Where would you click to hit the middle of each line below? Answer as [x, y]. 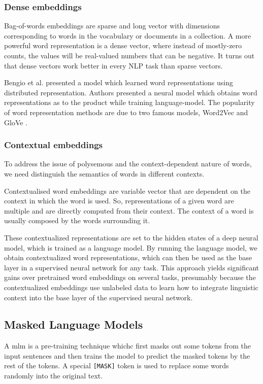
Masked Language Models [74, 324]
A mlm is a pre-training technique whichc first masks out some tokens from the [127, 346]
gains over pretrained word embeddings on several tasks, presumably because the [130, 277]
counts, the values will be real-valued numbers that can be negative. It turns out [129, 55]
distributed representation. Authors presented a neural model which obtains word [131, 92]
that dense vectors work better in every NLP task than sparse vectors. [113, 65]
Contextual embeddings [53, 145]
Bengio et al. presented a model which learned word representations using [119, 82]
